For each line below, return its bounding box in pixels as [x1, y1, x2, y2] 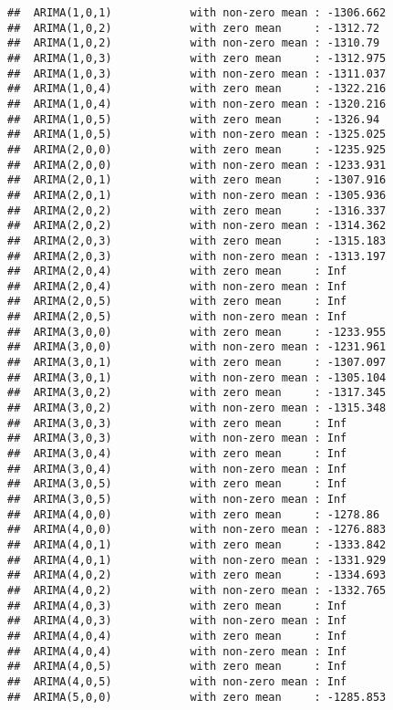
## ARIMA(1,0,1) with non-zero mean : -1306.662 [7, 6, 387, 19]
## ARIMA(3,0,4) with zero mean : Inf [7, 447, 347, 461]
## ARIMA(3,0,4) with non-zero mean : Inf [7, 462, 347, 475]
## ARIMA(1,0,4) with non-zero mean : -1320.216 [7, 97, 387, 110]
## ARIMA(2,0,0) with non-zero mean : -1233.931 [7, 158, 387, 172]
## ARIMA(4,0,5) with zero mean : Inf [7, 660, 347, 673]
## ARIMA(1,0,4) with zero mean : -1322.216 [7, 82, 387, 96]
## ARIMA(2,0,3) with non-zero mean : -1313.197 [7, 249, 387, 263]
